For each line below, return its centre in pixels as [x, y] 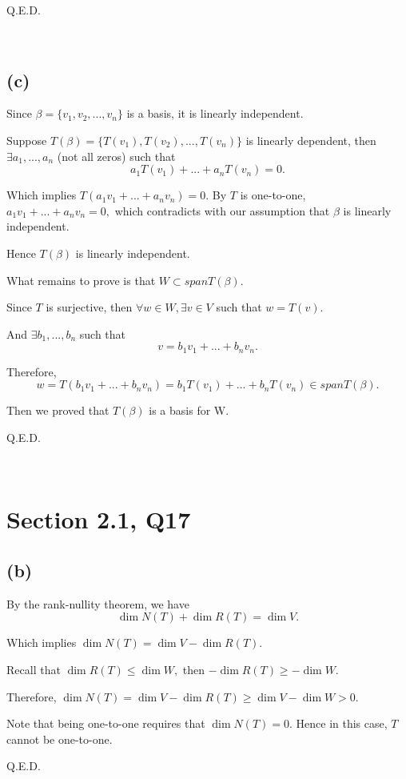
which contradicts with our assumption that [222, 210]
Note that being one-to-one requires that [106, 723]
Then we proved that [58, 410]
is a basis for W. [189, 410]
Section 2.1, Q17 [99, 519]
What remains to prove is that [81, 280]
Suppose [27, 140]
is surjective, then [89, 307]
